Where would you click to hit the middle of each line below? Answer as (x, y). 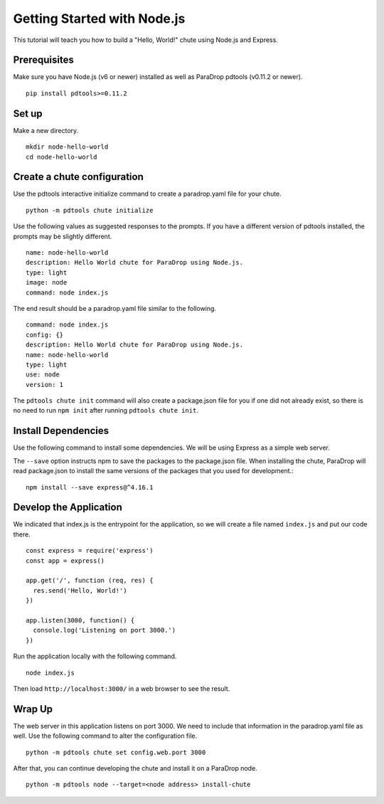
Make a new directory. (46, 130)
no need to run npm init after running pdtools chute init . (106, 411)
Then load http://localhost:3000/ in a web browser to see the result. (122, 688)
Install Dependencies (61, 431)
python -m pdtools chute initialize (90, 210)
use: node (43, 375)
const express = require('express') (90, 551)
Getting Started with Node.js (99, 18)
